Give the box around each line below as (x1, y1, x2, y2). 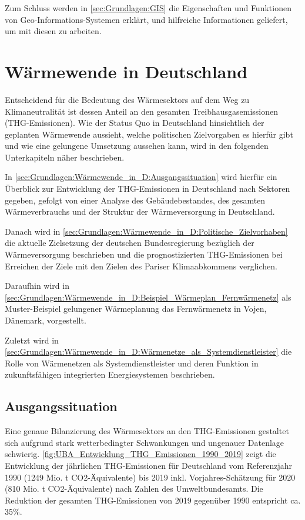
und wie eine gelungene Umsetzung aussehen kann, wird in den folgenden (5, 139, 269, 152)
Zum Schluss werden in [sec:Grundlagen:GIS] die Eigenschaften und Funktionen (5, 2, 291, 14)
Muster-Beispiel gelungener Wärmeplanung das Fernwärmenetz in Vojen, (5, 302, 267, 315)
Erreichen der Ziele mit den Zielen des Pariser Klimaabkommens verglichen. (5, 259, 277, 272)
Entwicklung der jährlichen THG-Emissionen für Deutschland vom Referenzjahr (5, 459, 293, 471)
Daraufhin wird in (5, 279, 69, 292)
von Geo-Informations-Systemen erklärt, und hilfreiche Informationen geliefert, (5, 13, 288, 25)
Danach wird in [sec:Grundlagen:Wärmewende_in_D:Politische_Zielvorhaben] (5, 225, 288, 237)
